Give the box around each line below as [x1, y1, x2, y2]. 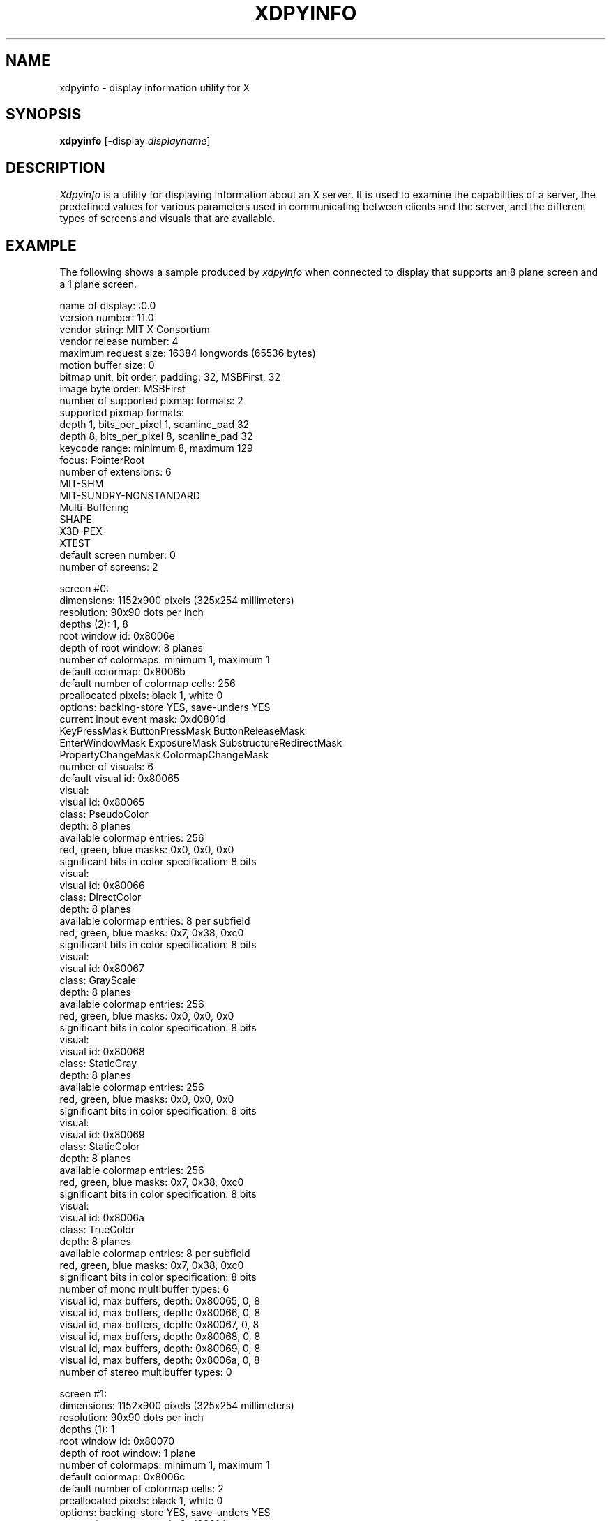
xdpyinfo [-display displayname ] [59, 135, 211, 147]
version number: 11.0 [59, 311, 154, 324]
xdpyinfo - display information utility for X [59, 81, 250, 94]
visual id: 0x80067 [59, 962, 144, 975]
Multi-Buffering [59, 501, 129, 514]
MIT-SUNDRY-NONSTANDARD [59, 490, 200, 502]
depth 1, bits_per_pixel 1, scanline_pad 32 [59, 418, 250, 431]
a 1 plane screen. [59, 278, 137, 291]
